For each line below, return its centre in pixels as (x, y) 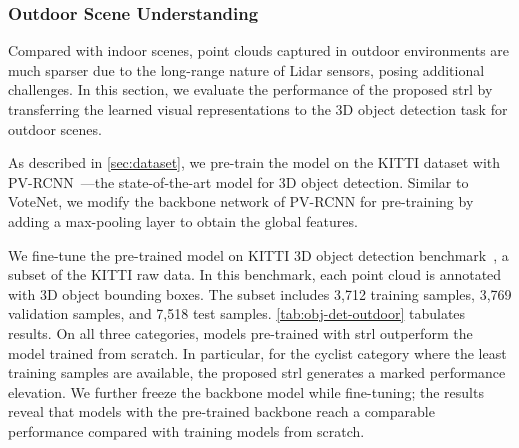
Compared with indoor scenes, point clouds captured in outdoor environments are (259, 50)
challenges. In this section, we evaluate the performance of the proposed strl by (250, 89)
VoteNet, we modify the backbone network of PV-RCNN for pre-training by (241, 201)
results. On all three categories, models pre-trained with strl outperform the (240, 332)
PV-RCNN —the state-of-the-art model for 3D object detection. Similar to (238, 181)
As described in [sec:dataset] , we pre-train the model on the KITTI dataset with (254, 162)
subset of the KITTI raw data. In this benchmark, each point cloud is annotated (255, 274)
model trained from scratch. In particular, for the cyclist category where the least (257, 352)
